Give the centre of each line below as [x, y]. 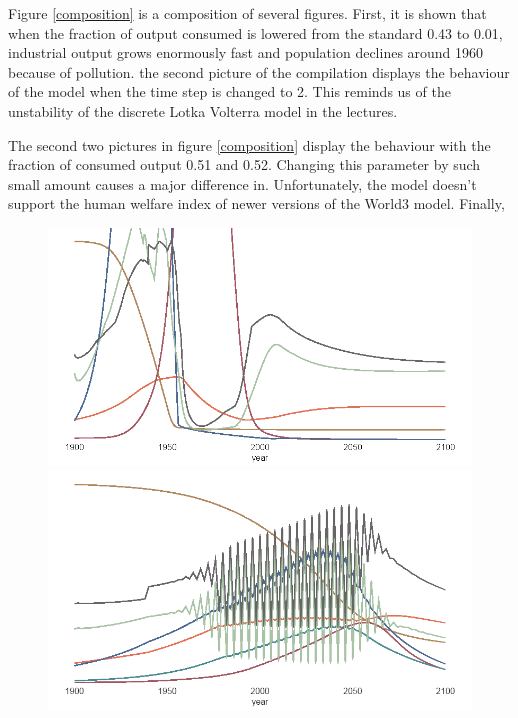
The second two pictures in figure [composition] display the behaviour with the [249, 144]
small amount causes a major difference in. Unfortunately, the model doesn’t [242, 183]
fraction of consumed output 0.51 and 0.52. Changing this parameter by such [244, 164]
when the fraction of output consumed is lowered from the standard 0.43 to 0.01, [255, 32]
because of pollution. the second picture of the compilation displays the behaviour [259, 71]
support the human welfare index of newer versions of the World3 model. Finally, [256, 203]
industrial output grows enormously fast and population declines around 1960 [246, 52]
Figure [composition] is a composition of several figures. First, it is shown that [247, 13]
